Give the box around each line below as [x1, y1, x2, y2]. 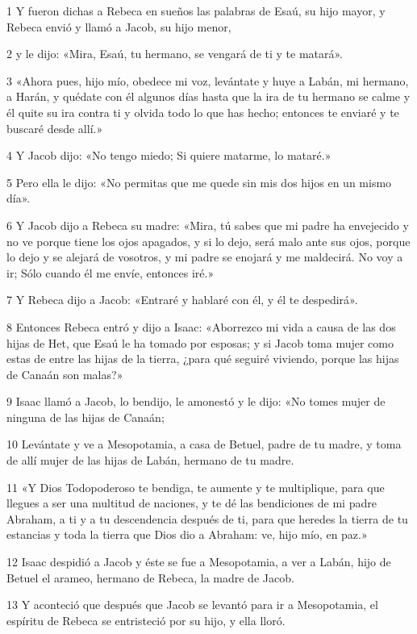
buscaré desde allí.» [6, 119, 103, 136]
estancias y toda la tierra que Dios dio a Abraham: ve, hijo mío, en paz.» [6, 526, 368, 543]
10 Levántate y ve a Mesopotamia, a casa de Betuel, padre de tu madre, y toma [6, 436, 402, 453]
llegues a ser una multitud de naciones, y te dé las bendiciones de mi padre [6, 494, 377, 511]
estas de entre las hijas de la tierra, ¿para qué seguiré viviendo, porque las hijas [6, 350, 399, 367]
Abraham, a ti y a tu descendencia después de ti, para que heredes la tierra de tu [6, 510, 408, 527]
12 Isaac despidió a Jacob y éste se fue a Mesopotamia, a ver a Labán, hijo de [6, 553, 391, 570]
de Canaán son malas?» [6, 365, 123, 382]
